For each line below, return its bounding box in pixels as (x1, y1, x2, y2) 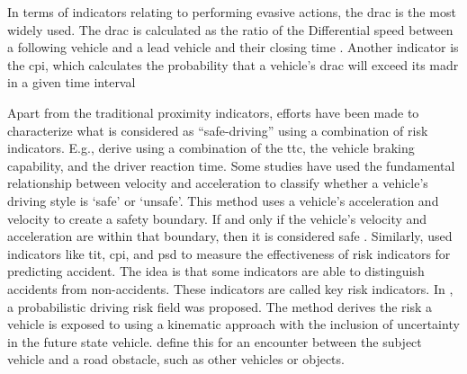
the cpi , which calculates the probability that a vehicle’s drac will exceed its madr (7, 55, 459, 74)
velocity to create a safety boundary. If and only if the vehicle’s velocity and (7, 209, 427, 227)
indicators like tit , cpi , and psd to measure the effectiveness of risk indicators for (7, 244, 451, 263)
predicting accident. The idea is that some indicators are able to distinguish (7, 262, 425, 280)
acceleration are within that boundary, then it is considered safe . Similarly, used (7, 227, 453, 245)
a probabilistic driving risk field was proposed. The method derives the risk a (7, 297, 433, 316)
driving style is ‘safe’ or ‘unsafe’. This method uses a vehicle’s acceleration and (7, 191, 439, 209)
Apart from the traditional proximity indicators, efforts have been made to (7, 102, 419, 121)
